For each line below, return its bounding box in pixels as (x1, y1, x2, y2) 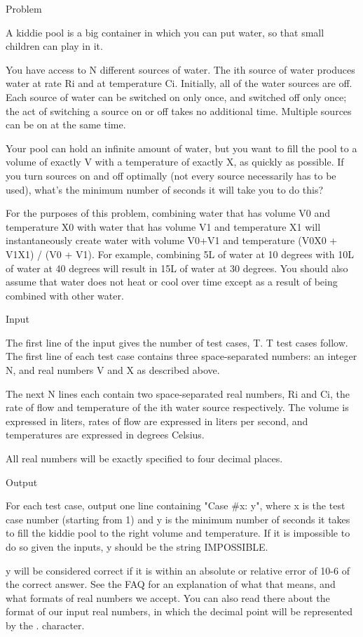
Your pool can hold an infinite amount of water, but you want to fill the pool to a (6, 140, 357, 155)
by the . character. (6, 617, 85, 632)
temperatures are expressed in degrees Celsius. (6, 427, 205, 442)
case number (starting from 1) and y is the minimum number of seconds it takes (6, 511, 350, 526)
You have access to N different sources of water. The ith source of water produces (6, 62, 355, 76)
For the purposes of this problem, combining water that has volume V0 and (6, 206, 331, 220)
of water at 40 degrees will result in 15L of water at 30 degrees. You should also (6, 260, 348, 275)
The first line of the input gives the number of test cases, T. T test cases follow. (6, 335, 348, 349)
